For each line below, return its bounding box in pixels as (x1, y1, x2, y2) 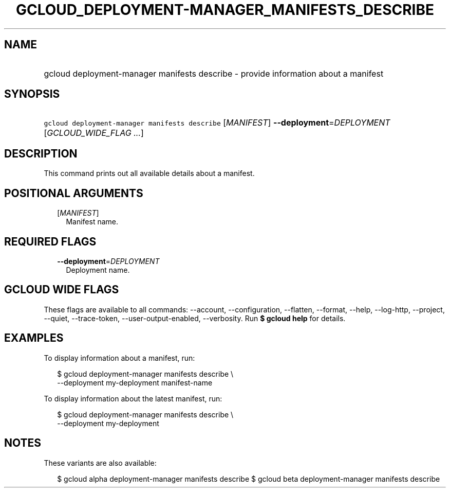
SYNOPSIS (4, 87, 60, 101)
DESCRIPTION (4, 147, 78, 160)
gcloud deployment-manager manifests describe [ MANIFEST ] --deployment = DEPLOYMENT (44, 117, 390, 128)
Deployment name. (66, 265, 130, 274)
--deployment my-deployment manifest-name (57, 378, 213, 387)
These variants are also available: (44, 458, 157, 467)
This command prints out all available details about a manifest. (44, 169, 255, 178)
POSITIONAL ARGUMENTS (4, 186, 143, 200)
